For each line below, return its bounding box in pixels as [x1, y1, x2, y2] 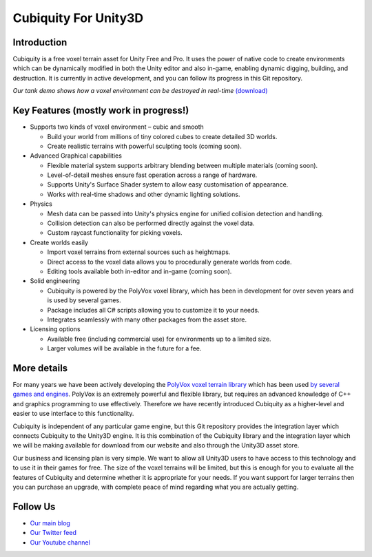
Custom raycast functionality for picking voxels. [47, 229, 183, 237]
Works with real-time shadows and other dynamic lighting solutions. [47, 190, 240, 198]
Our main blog [30, 518, 70, 527]
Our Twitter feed [30, 529, 77, 537]
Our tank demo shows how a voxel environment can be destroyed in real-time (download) [12, 87, 268, 95]
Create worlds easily [30, 238, 89, 246]
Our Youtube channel [30, 538, 91, 547]
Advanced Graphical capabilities [30, 151, 122, 160]
